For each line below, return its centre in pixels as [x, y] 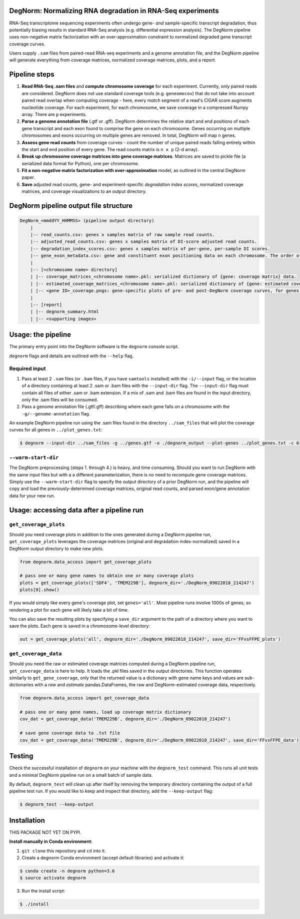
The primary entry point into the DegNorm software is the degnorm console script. [94, 347]
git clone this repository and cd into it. [64, 850]
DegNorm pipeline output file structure [71, 206]
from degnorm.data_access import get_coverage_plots [86, 562]
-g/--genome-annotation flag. [56, 413]
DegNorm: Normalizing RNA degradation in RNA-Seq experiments [114, 11]
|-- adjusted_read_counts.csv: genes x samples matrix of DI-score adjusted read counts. [144, 242]
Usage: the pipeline [40, 335]
